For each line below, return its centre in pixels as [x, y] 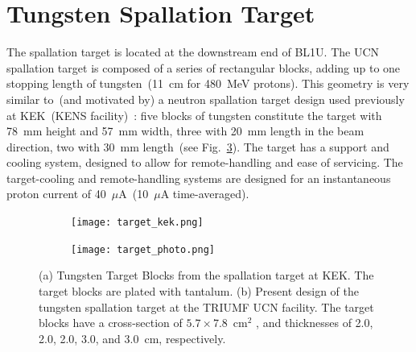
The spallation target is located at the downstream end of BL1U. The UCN [193, 52]
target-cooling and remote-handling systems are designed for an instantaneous [199, 178]
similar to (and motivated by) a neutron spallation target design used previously [206, 99]
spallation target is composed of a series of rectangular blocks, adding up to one [204, 67]
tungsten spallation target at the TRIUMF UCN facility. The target [206, 306]
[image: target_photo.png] [143, 249]
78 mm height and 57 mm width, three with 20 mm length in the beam [185, 131]
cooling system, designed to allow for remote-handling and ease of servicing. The [205, 162]
